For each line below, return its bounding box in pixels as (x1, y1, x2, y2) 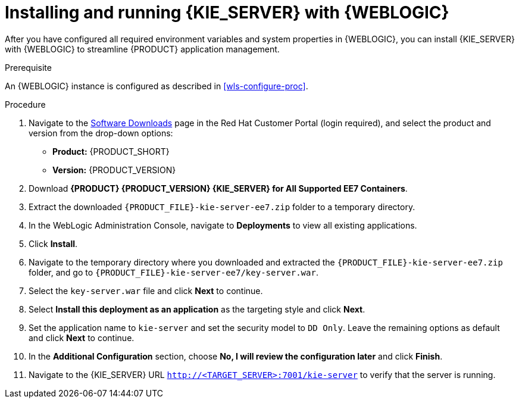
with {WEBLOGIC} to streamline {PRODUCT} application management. (5, 43, 280, 54)
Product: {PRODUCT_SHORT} (52, 146, 170, 157)
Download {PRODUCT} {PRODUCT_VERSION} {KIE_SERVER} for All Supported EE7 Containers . (29, 183, 408, 193)
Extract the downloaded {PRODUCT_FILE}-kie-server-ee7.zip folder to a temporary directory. (29, 201, 415, 212)
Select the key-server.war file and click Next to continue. (29, 285, 263, 296)
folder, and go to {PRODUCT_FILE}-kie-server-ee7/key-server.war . (29, 267, 318, 277)
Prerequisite (5, 62, 52, 73)
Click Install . (29, 238, 78, 249)
